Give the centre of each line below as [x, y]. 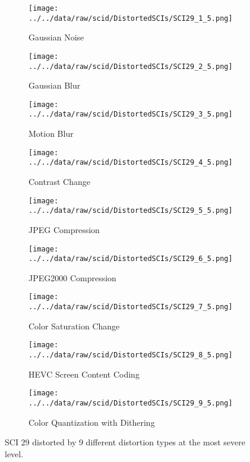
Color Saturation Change [74, 326]
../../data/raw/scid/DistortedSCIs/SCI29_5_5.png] [131, 211]
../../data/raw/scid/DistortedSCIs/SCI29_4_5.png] [131, 163]
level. [14, 453]
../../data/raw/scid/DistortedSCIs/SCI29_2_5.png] [131, 66]
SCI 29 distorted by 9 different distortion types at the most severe [125, 442]
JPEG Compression [64, 229]
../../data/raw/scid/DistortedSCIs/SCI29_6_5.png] [131, 259]
